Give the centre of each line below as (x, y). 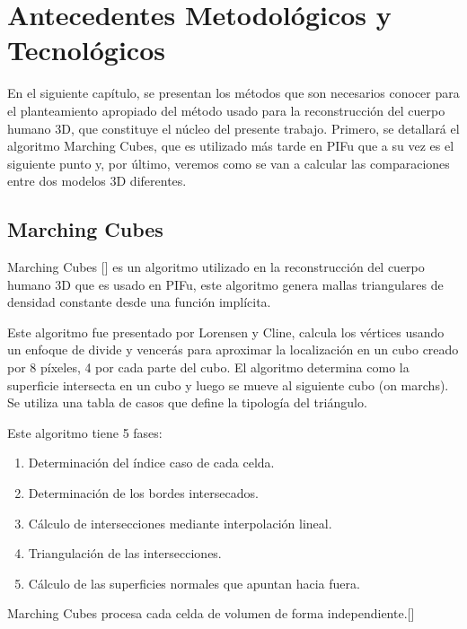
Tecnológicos (86, 50)
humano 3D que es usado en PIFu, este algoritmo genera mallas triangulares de (225, 284)
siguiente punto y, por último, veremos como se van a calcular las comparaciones (229, 163)
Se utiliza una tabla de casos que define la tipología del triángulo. (187, 402)
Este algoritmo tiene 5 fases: (85, 432)
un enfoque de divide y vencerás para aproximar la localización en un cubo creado (233, 349)
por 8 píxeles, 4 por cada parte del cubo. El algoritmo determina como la (208, 367)
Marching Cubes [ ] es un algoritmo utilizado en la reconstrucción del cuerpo (216, 267)
